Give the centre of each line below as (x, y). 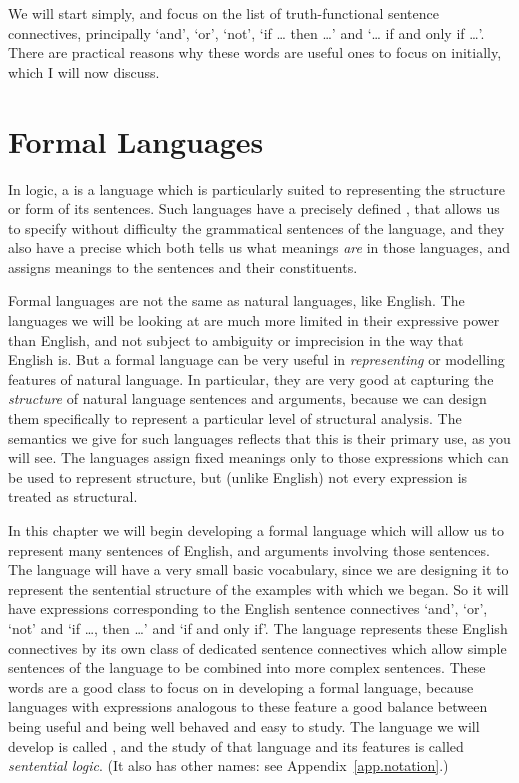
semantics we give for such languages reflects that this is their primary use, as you (259, 437)
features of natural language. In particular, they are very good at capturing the (251, 378)
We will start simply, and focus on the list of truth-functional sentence (223, 13)
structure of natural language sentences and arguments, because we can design (247, 398)
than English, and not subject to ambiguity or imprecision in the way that (236, 339)
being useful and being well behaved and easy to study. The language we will (244, 725)
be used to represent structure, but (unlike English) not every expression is (238, 476)
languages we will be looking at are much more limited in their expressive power (254, 320)
